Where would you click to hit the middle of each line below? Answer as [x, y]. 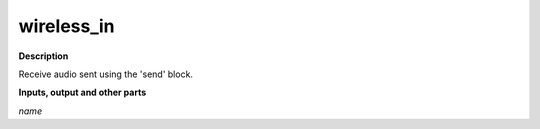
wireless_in [66, 26]
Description [43, 56]
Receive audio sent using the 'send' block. [106, 74]
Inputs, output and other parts [82, 92]
